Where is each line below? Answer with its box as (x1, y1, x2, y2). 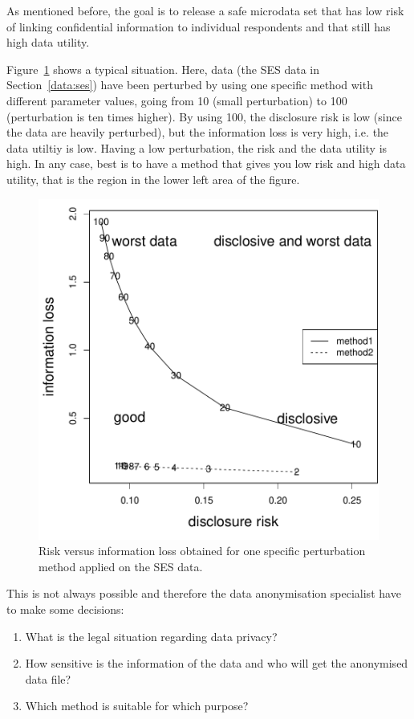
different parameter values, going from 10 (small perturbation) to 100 (6, 92, 347, 108)
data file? (25, 670, 71, 687)
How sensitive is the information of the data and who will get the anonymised (25, 655, 408, 672)
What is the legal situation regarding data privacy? (25, 627, 278, 644)
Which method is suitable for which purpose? (25, 697, 249, 714)
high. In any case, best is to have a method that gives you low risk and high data (6, 155, 406, 172)
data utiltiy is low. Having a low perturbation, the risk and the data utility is (6, 139, 388, 156)
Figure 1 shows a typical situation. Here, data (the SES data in (6, 60, 320, 77)
